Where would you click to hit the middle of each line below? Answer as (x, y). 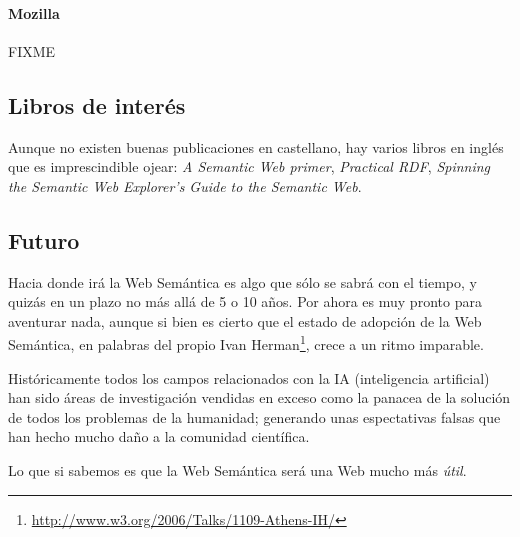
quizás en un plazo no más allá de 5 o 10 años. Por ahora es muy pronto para (245, 301)
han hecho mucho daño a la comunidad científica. (159, 436)
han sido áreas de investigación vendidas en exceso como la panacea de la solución (259, 397)
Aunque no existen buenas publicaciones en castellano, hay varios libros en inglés (256, 146)
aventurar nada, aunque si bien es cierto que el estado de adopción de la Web (245, 320)
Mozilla (34, 12)
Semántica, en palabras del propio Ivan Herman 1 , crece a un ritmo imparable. (246, 343)
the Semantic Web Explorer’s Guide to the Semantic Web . (185, 185)
